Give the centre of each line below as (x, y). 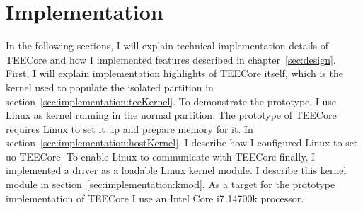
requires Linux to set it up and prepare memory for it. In (129, 128)
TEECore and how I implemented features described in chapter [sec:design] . (171, 59)
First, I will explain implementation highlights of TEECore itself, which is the (174, 73)
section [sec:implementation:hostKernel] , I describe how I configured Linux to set (182, 142)
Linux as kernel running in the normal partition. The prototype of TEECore (171, 115)
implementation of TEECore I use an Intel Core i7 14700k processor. (155, 198)
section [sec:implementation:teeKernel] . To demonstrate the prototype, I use (171, 101)
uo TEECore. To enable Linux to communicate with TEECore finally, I (161, 156)
